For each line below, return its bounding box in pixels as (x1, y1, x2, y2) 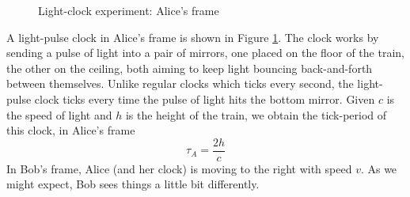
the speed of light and (6, 106, 112, 123)
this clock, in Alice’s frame (6, 122, 135, 138)
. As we (360, 160, 397, 176)
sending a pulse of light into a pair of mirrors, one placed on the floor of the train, (6, 44, 404, 61)
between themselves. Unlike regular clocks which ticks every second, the (6, 75, 354, 92)
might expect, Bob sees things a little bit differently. (6, 176, 260, 192)
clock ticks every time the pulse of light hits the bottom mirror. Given (34, 90, 375, 107)
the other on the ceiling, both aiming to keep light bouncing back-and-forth (6, 59, 373, 76)
